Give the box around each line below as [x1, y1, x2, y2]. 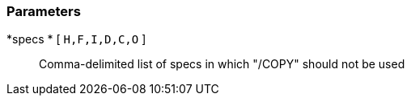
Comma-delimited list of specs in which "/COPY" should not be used [39, 57, 405, 71]
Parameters [6, 3, 81, 19]
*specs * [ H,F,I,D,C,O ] [6, 32, 146, 47]
